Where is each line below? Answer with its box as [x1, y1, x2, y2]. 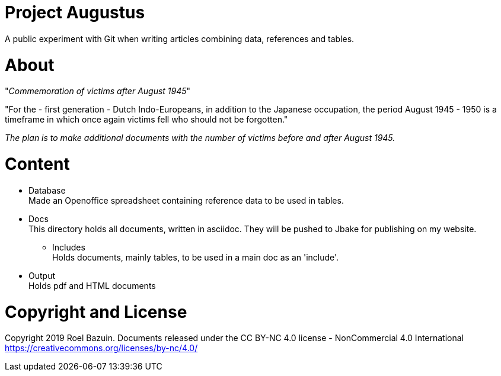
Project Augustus [5, 2, 145, 23]
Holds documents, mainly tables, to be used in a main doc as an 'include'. [52, 252, 339, 262]
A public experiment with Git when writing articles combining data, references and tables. [5, 33, 355, 44]
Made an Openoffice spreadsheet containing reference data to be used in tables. [28, 195, 344, 205]
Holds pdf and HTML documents [28, 280, 156, 291]
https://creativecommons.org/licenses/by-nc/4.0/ [5, 343, 198, 353]
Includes [52, 242, 85, 252]
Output [28, 270, 55, 281]
